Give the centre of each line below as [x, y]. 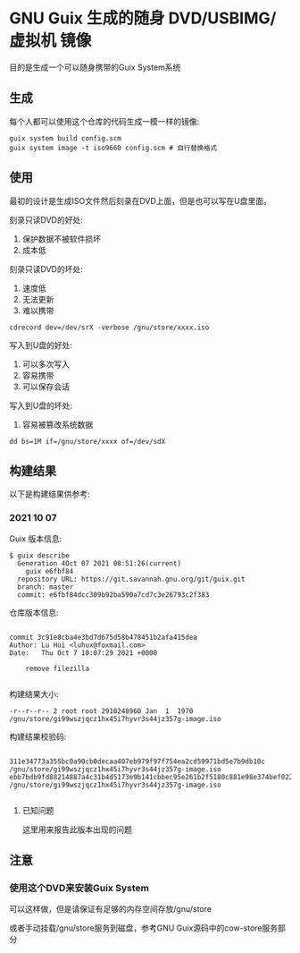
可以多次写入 [46, 364]
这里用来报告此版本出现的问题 [77, 830]
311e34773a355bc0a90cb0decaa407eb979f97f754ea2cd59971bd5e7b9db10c [137, 762]
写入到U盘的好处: [41, 345]
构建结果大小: [34, 693]
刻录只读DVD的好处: [46, 219]
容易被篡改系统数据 [58, 424]
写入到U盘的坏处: [41, 405]
